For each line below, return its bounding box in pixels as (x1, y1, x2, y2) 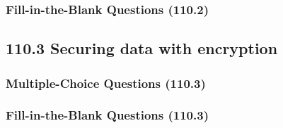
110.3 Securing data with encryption (6, 37, 278, 59)
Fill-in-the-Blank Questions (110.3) (6, 106, 209, 124)
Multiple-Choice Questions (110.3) (6, 74, 206, 91)
